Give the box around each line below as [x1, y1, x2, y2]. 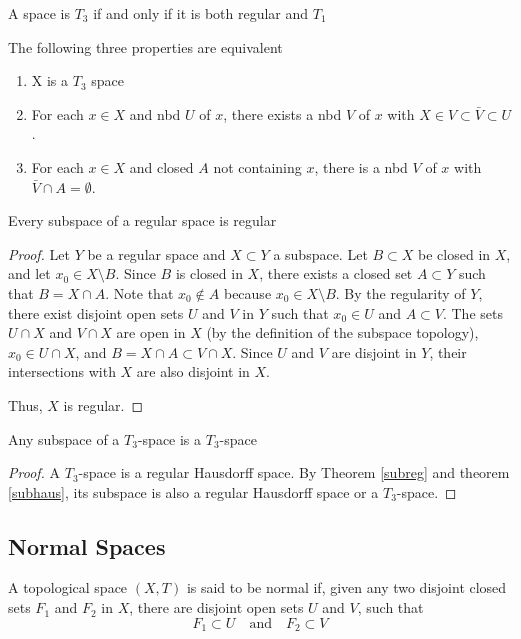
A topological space [8, 577, 128, 598]
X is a [31, 70, 69, 91]
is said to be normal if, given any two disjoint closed [186, 577, 507, 598]
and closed [129, 156, 194, 177]
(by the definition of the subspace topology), [206, 322, 479, 343]
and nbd [129, 103, 181, 124]
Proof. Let [8, 243, 70, 264]
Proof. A [8, 462, 61, 483]
